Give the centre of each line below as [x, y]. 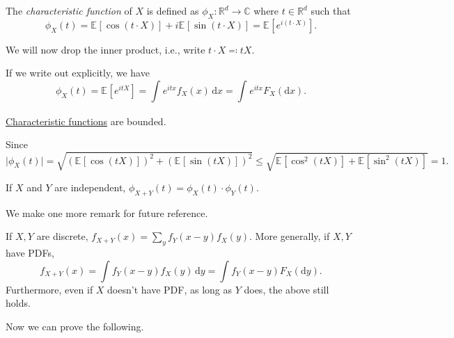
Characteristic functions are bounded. [86, 121]
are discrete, [62, 236]
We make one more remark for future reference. [107, 212]
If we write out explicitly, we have [78, 73]
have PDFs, [30, 253]
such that [331, 10]
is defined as [173, 10]
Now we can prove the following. [75, 326]
